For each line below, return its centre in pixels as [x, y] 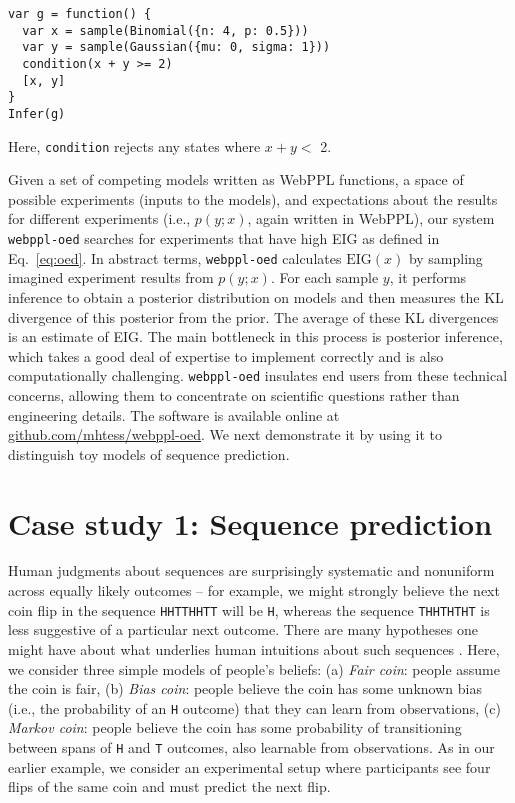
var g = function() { [80, 14]
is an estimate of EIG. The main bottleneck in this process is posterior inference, [255, 336]
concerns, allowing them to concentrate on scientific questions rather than [234, 394]
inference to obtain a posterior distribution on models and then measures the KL [256, 296]
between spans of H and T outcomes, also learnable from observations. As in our [251, 746]
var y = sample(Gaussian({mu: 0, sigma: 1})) [176, 47]
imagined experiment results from [111, 277]
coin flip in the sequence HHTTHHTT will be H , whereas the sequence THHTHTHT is [249, 609]
